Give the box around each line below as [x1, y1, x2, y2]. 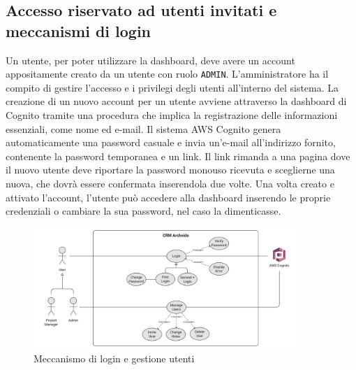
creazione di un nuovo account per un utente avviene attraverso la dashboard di [6, 94, 347, 108]
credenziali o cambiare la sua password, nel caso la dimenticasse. [6, 204, 281, 218]
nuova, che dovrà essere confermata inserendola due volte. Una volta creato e [6, 176, 334, 190]
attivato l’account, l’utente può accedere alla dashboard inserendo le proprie [6, 190, 331, 204]
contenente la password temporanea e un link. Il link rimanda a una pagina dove [6, 148, 350, 163]
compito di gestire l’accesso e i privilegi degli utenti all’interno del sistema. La [6, 80, 339, 94]
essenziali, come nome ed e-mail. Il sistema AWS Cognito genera [6, 121, 281, 136]
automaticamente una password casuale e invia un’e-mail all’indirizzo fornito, [6, 135, 336, 150]
